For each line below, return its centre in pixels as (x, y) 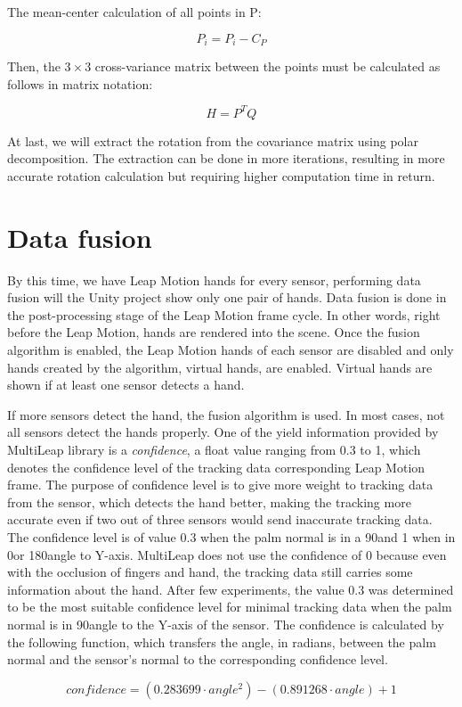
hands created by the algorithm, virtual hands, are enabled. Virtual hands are (220, 367)
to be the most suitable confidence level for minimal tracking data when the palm (230, 607)
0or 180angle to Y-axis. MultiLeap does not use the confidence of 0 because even (227, 554)
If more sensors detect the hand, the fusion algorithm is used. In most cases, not (226, 414)
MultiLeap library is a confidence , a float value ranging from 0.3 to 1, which (214, 449)
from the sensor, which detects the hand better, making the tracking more (209, 501)
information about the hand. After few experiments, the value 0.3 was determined (231, 589)
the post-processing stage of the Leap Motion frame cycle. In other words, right (224, 314)
